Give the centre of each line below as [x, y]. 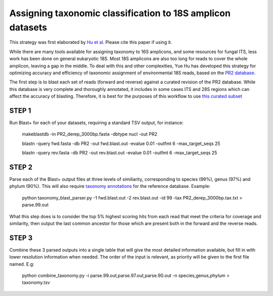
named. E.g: [22, 264]
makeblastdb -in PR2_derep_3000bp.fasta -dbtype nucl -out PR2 [90, 134]
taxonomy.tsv [36, 282]
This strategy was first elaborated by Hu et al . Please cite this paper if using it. [91, 42]
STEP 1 [20, 110]
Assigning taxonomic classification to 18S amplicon [120, 13]
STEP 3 [21, 238]
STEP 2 [21, 167]
